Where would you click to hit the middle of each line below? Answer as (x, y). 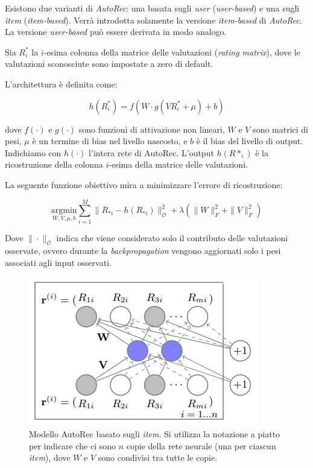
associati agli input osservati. (58, 263)
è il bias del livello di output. (250, 141)
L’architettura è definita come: (61, 84)
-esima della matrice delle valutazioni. (178, 164)
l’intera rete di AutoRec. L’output (151, 152)
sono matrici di (281, 129)
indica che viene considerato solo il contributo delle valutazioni (172, 237)
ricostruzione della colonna (54, 164)
